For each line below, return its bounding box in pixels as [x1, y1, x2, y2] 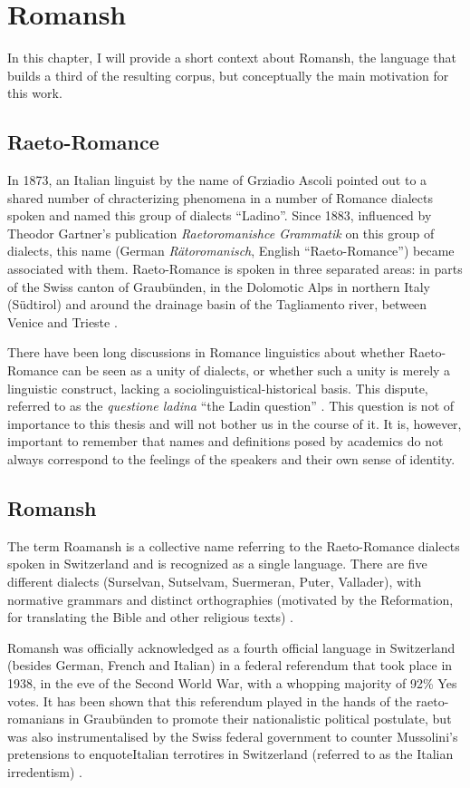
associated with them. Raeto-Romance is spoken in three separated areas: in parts [7, 259, 463, 278]
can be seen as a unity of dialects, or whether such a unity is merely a [62, 361, 451, 380]
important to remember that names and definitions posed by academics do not [7, 432, 444, 451]
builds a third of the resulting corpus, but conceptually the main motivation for [7, 65, 449, 84]
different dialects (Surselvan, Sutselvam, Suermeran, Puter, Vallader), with [7, 572, 422, 590]
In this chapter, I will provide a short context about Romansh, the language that [7, 48, 457, 67]
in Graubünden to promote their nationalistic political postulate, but [68, 709, 452, 728]
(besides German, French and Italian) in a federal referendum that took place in [7, 656, 453, 675]
